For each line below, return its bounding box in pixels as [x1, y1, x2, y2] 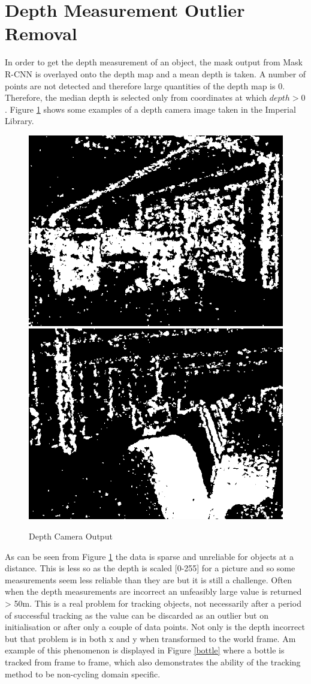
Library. [5, 114, 34, 127]
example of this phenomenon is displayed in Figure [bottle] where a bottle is [5, 644, 285, 656]
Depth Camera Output [29, 530, 113, 543]
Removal [5, 21, 77, 46]
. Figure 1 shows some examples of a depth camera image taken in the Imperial [5, 103, 296, 115]
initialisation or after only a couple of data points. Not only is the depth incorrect [5, 620, 305, 633]
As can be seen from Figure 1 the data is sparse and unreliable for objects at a [5, 550, 294, 562]
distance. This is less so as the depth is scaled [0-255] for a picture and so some [5, 562, 295, 574]
